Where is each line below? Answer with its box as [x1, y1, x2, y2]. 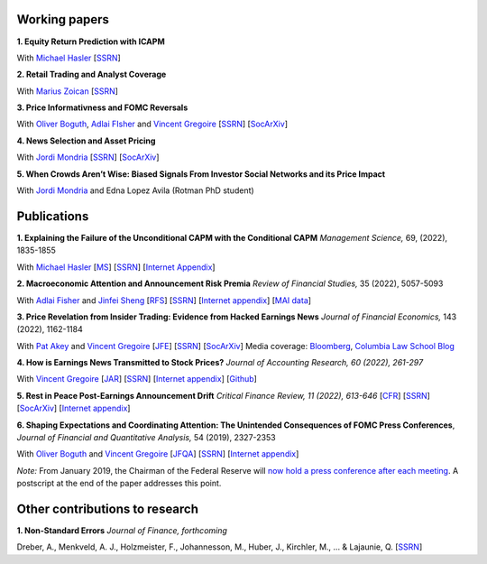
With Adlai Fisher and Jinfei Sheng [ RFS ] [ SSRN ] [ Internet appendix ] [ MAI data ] [16, 294, 311, 306]
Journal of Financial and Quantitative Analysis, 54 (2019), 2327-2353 [16, 432, 276, 443]
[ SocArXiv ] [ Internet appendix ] [16, 402, 131, 414]
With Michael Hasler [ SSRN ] [16, 52, 121, 63]
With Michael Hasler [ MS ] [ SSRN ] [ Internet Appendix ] [16, 262, 216, 273]
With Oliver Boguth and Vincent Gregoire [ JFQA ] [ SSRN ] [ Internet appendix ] [16, 448, 299, 459]
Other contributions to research [16, 502, 198, 516]
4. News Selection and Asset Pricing [16, 135, 156, 146]
